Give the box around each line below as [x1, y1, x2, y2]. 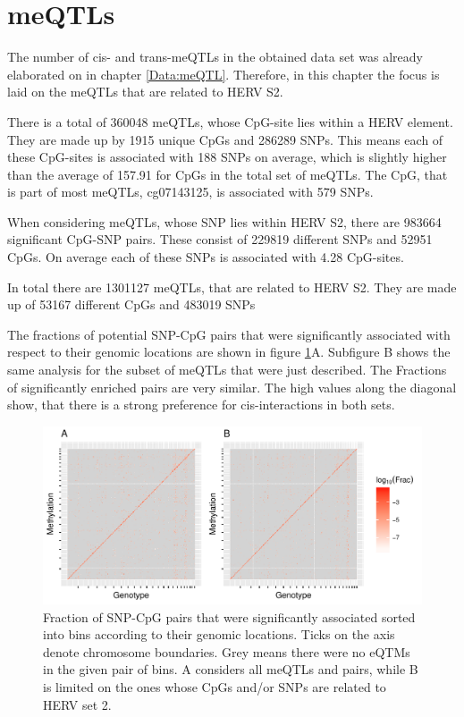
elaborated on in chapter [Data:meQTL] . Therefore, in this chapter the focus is [7, 64, 440, 83]
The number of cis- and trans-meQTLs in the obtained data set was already [7, 47, 423, 66]
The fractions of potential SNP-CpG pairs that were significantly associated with [7, 325, 451, 343]
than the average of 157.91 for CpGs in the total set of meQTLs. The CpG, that [7, 164, 448, 183]
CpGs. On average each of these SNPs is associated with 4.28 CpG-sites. [7, 248, 404, 266]
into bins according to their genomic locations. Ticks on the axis [43, 625, 395, 644]
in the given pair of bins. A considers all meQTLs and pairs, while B [43, 660, 418, 679]
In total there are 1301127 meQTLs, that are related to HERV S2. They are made [7, 277, 457, 296]
